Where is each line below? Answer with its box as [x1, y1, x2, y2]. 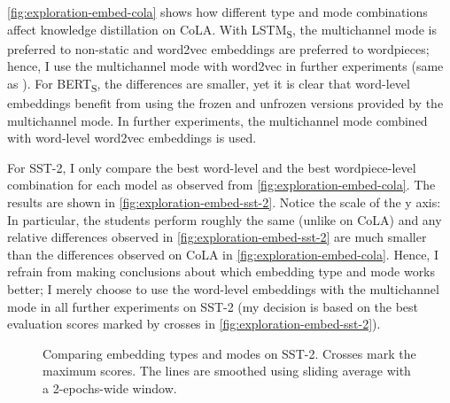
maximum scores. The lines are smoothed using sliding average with [43, 361, 411, 380]
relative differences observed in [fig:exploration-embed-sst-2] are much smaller [7, 228, 427, 246]
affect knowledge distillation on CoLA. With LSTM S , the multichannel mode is [7, 19, 437, 41]
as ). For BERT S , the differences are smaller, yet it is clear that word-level [7, 74, 410, 95]
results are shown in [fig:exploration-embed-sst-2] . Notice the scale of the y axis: [7, 193, 441, 211]
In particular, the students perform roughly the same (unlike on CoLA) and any [7, 210, 442, 229]
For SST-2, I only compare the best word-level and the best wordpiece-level [7, 158, 416, 176]
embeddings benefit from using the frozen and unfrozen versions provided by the [7, 94, 444, 112]
